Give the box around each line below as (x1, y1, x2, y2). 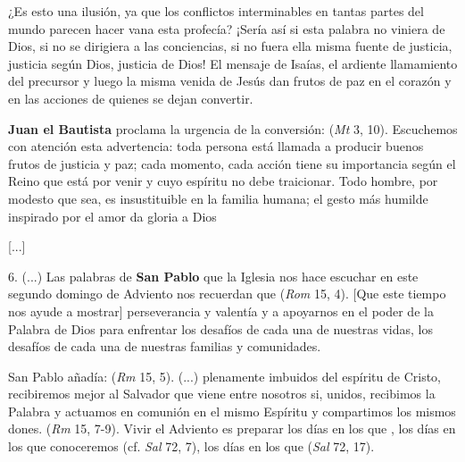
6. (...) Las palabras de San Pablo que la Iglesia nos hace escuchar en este (8, 266, 419, 285)
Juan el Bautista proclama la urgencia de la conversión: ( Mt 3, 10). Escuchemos (8, 119, 458, 138)
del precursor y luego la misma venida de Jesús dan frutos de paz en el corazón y (8, 71, 452, 90)
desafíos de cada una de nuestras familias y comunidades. (8, 337, 321, 356)
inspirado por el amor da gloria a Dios (8, 206, 217, 225)
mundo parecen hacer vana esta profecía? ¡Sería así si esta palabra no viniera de (8, 19, 445, 38)
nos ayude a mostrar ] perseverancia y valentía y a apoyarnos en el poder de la (8, 301, 434, 320)
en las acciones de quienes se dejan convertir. (8, 88, 253, 107)
